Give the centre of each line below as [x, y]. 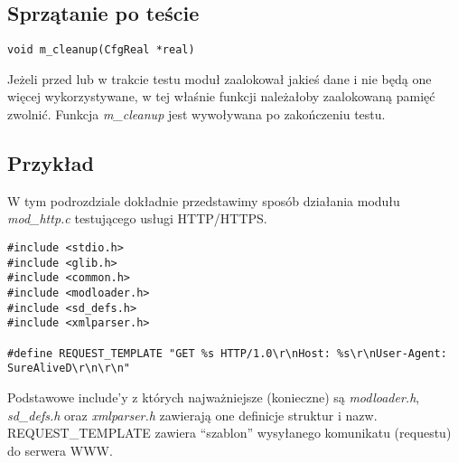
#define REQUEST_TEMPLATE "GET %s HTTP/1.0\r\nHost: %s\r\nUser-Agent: [227, 353]
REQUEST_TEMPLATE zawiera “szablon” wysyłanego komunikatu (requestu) [229, 433]
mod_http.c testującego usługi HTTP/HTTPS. [137, 218]
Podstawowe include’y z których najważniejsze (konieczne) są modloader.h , [214, 397]
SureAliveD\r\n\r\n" [69, 369]
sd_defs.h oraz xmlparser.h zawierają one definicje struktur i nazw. [192, 415]
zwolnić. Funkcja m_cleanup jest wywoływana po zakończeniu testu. [196, 114]
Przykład [51, 163]
